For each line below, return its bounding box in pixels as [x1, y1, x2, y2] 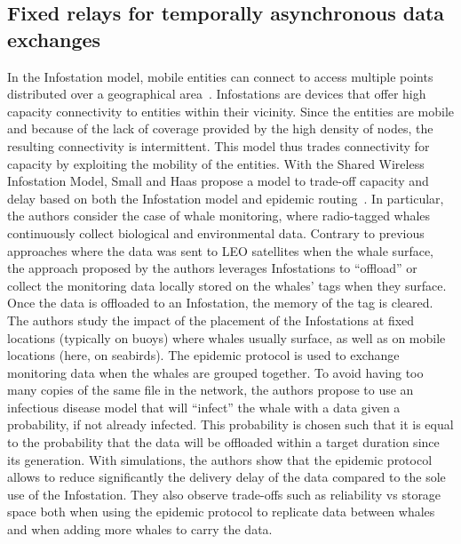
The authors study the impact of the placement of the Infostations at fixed [7, 310, 415, 329]
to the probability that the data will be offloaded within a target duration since [7, 433, 440, 452]
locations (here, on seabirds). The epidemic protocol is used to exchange [7, 346, 400, 364]
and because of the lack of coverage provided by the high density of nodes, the [7, 119, 433, 138]
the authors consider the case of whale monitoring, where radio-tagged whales [7, 206, 431, 225]
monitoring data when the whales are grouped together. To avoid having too [7, 363, 424, 381]
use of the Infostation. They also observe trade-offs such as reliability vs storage [7, 484, 441, 503]
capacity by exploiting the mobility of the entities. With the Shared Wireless [7, 154, 425, 172]
